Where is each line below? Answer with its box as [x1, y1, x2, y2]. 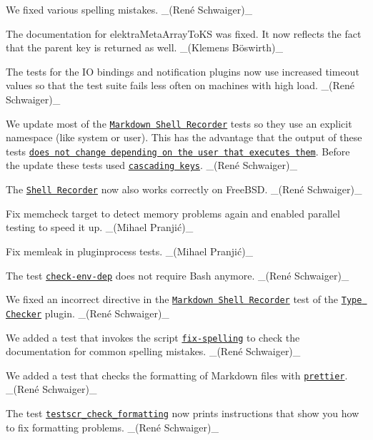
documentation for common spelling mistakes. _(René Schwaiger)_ [6, 344, 301, 359]
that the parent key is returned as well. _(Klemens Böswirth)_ [6, 40, 283, 55]
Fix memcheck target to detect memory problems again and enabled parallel [6, 205, 340, 220]
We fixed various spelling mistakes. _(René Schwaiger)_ [6, 2, 253, 16]
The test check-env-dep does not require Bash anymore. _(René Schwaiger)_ [6, 267, 349, 282]
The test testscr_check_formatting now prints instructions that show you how [6, 406, 359, 421]
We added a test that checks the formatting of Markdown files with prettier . [6, 367, 348, 382]
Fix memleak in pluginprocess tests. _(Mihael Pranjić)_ [6, 243, 254, 258]
